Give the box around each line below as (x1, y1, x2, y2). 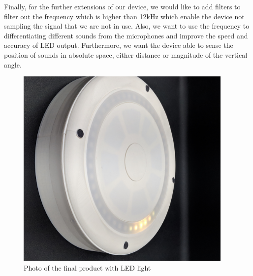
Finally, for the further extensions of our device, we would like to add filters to (4, 1, 241, 11)
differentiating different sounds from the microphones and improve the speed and (4, 30, 248, 40)
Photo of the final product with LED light (24, 262, 151, 273)
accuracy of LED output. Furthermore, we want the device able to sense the (4, 40, 233, 50)
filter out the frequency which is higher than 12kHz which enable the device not (4, 11, 245, 21)
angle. (4, 59, 22, 69)
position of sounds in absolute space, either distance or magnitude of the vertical (4, 49, 248, 60)
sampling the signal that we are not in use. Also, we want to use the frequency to (4, 21, 250, 31)
